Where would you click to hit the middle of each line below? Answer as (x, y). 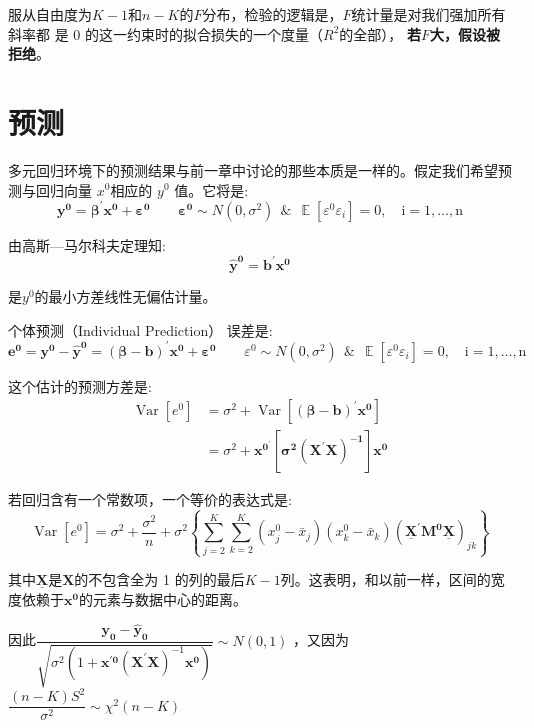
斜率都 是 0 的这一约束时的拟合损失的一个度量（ (165, 33)
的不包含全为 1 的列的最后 (159, 579)
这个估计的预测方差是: (80, 385)
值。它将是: (211, 189)
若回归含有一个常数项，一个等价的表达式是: (150, 499)
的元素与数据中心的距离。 (162, 598)
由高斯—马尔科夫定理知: (87, 244)
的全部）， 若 (380, 33)
